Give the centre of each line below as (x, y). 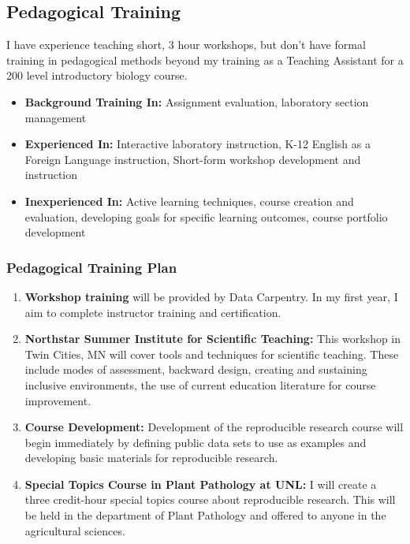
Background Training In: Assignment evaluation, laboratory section (197, 101)
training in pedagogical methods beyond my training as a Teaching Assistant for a (205, 60)
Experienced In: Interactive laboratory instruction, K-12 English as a (198, 144)
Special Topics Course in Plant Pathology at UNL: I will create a (201, 484)
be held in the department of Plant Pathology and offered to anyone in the (205, 515)
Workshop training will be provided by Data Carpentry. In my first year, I (211, 296)
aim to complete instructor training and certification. (153, 312)
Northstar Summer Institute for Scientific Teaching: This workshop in (213, 339)
